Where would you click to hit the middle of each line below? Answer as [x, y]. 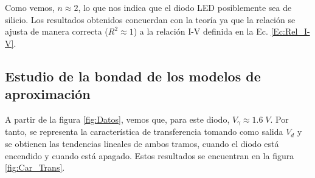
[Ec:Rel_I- [290, 31]
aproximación [48, 94]
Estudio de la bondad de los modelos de [133, 76]
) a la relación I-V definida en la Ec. [201, 31]
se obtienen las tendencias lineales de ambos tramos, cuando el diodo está [142, 144]
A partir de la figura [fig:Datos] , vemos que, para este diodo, [117, 119]
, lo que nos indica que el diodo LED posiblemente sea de [185, 7]
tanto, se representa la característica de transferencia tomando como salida [144, 132]
